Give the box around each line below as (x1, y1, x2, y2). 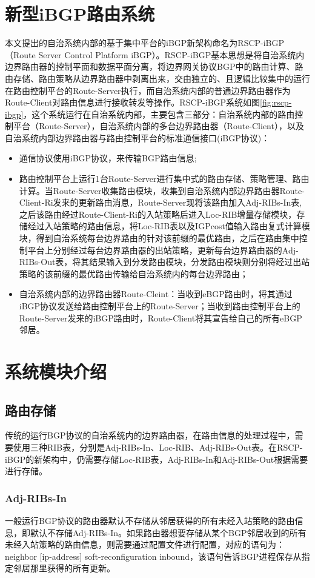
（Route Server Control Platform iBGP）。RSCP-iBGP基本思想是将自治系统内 (5, 48, 305, 61)
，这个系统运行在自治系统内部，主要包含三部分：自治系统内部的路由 (23, 107, 295, 120)
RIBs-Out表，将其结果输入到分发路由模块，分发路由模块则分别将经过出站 (19, 255, 310, 268)
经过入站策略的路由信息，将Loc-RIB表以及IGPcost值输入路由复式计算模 (27, 220, 310, 232)
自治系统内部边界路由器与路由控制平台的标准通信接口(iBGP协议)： (5, 131, 270, 144)
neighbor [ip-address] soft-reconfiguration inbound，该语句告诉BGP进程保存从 (5, 549, 302, 562)
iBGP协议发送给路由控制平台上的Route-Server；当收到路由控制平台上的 (19, 300, 300, 312)
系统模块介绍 (5, 358, 107, 383)
